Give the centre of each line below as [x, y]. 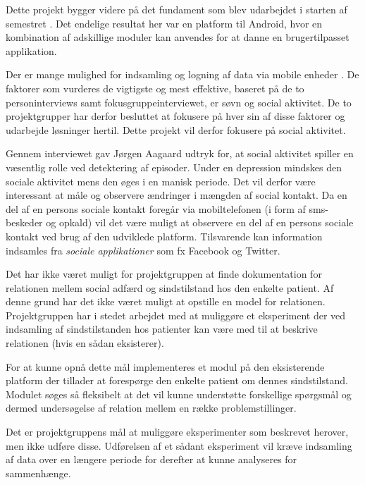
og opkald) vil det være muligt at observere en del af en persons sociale [200, 222]
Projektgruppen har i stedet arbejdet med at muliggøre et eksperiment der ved [176, 315]
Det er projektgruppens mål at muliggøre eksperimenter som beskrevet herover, [177, 432]
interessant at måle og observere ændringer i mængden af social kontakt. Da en [177, 195]
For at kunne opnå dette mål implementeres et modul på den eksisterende [165, 366]
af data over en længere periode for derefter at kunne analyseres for [151, 459]
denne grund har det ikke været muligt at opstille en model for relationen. [166, 301]
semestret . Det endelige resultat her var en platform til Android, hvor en [164, 23]
